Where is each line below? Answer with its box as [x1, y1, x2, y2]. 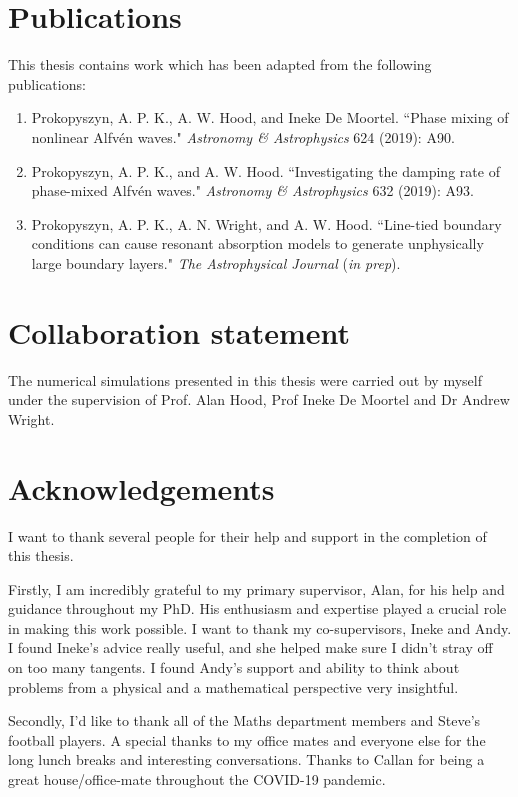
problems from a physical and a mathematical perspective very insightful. [8, 676, 459, 697]
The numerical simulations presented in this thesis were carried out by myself [8, 369, 482, 390]
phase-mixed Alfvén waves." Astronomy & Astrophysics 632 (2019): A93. [31, 180, 474, 201]
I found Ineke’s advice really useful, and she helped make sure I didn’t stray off [8, 637, 493, 658]
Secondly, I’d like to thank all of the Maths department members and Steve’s [8, 710, 481, 731]
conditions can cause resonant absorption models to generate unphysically [31, 233, 484, 254]
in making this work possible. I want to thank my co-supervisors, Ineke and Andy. [8, 617, 512, 638]
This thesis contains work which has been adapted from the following [8, 54, 432, 75]
